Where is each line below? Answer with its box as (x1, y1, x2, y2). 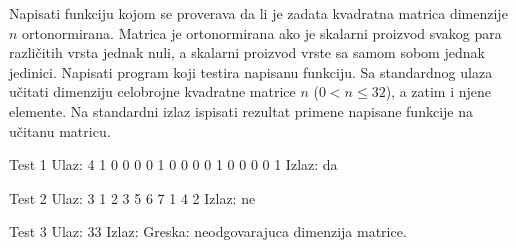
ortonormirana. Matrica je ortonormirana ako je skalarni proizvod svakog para (22, 22, 502, 43)
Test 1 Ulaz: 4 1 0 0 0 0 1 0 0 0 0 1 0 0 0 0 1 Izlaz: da (9, 154, 338, 175)
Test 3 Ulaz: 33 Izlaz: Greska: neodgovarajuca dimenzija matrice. (9, 221, 407, 242)
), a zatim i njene (385, 81, 492, 102)
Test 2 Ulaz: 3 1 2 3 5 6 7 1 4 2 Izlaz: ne (9, 187, 256, 208)
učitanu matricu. (9, 120, 111, 141)
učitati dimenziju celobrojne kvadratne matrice (9, 81, 296, 102)
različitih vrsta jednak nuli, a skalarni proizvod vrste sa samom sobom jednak (9, 42, 485, 63)
